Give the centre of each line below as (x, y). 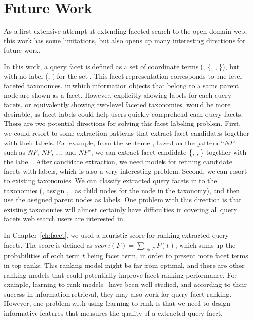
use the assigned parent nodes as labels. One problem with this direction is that (123, 200)
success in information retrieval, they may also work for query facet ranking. (118, 294)
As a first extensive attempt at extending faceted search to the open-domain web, (126, 31)
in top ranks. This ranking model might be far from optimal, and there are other (124, 265)
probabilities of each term (42, 256)
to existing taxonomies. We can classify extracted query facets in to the (110, 181)
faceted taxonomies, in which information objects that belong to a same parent (122, 85)
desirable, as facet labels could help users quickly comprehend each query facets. (124, 114)
